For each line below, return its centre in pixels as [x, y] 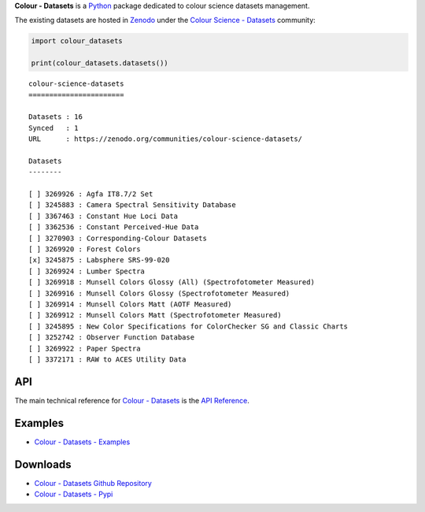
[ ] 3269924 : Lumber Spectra [87, 271]
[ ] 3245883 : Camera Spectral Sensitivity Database [132, 205]
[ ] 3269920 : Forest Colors [85, 249]
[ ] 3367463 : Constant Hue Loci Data [103, 216]
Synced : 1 [54, 128]
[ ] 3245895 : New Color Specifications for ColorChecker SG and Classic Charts [188, 326]
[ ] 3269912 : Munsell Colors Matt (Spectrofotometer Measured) [155, 315]
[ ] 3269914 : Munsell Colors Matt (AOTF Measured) [130, 304]
